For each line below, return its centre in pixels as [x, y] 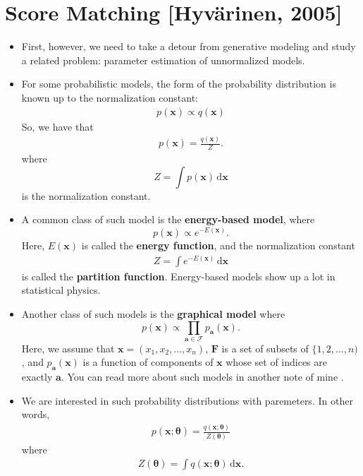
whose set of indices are [276, 362]
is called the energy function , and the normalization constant [218, 245]
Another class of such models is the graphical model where [153, 313]
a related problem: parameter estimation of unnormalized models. [163, 60]
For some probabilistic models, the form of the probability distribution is [179, 84]
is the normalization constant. [86, 195]
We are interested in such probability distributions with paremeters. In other [187, 400]
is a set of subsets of [265, 348]
